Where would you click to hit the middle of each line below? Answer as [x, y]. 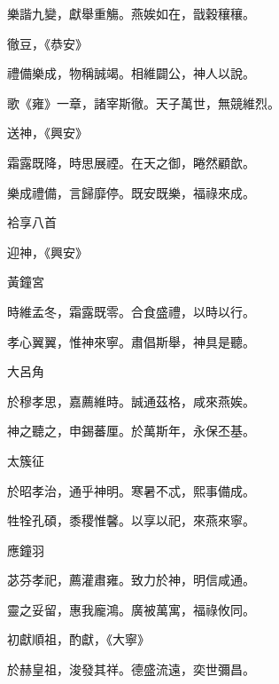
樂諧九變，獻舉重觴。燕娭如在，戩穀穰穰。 [131, 13]
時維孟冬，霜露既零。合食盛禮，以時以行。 [131, 311]
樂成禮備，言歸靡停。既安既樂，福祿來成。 [131, 192]
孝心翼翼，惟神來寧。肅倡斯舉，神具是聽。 [131, 341]
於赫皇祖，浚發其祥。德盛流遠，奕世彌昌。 [131, 669]
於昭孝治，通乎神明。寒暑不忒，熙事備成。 [131, 490]
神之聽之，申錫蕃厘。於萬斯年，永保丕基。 [131, 431]
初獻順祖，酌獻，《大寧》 [78, 639]
